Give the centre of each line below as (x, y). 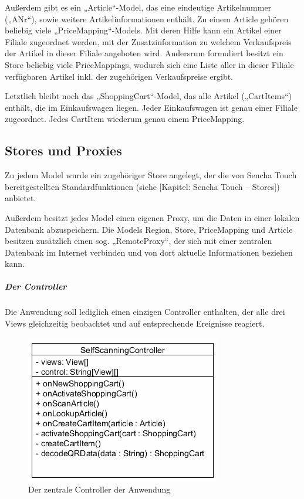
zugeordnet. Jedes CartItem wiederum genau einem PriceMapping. (125, 119)
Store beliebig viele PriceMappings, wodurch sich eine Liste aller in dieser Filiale (149, 64)
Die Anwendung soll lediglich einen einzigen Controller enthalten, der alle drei (145, 312)
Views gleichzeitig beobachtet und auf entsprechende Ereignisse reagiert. (135, 323)
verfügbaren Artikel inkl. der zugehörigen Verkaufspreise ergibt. (119, 76)
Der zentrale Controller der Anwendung (99, 489)
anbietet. (21, 198)
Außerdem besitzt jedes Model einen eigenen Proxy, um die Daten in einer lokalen (152, 217)
